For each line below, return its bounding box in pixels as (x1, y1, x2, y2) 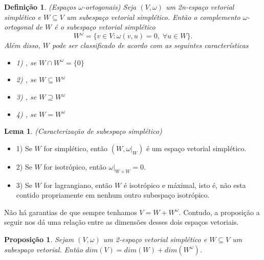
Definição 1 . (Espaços (4, 2, 76, 12)
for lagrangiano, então (43, 179, 113, 190)
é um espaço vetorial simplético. (146, 143, 247, 153)
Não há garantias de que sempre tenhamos (4, 206, 137, 217)
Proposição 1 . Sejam (4, 234, 74, 245)
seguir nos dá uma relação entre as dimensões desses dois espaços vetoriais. (4, 217, 239, 227)
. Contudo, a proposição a (179, 206, 260, 217)
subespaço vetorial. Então (4, 244, 83, 254)
